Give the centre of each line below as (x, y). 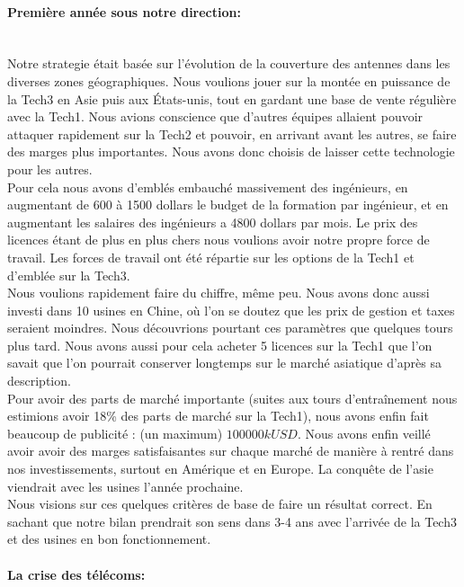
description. (39, 381)
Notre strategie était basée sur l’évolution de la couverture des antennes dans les (229, 63)
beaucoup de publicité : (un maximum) (115, 433)
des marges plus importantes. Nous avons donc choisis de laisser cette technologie (231, 151)
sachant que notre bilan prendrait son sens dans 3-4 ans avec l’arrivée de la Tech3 (232, 521)
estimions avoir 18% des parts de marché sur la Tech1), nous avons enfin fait (218, 416)
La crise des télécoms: (76, 574)
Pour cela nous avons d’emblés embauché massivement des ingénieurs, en (208, 187)
